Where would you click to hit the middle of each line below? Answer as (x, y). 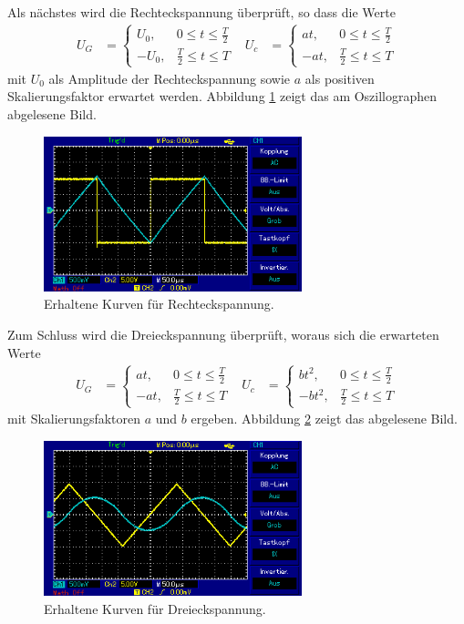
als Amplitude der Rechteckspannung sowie (170, 78)
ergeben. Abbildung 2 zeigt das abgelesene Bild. (324, 419)
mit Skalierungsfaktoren (74, 419)
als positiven (340, 78)
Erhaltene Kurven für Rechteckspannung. (159, 304)
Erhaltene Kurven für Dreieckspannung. (155, 608)
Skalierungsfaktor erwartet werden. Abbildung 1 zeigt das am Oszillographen (222, 96)
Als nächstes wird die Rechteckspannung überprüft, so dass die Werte (201, 12)
